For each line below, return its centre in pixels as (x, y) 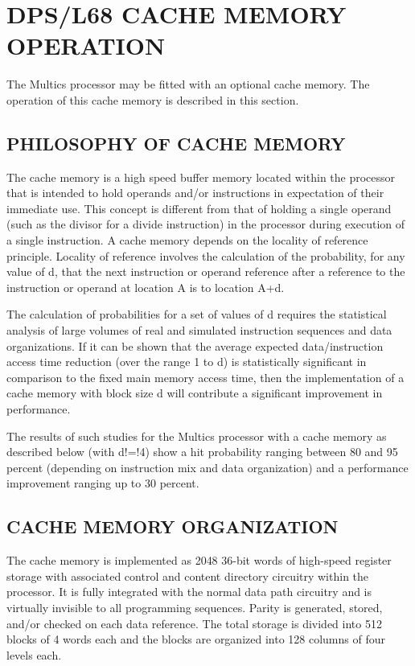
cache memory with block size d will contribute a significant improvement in (195, 393)
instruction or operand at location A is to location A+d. (146, 287)
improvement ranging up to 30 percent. (103, 483)
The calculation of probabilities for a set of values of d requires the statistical (197, 314)
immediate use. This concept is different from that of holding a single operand (199, 208)
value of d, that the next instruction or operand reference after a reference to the (206, 271)
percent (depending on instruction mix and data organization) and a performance (207, 467)
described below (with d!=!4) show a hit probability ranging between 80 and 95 (202, 452)
